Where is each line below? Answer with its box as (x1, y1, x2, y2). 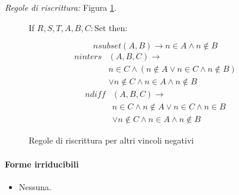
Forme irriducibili (5, 157, 79, 170)
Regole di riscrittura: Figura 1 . (5, 1, 117, 13)
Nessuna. (19, 180, 52, 193)
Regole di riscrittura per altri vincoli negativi (29, 134, 194, 147)
